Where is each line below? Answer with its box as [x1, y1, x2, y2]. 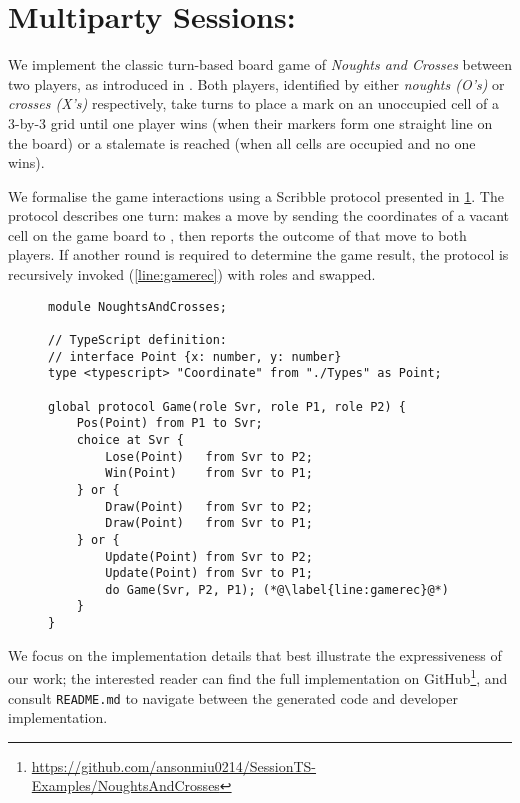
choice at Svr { [76, 432, 185, 447]
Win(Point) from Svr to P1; [105, 466, 313, 481]
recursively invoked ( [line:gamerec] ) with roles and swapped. [8, 264, 376, 285]
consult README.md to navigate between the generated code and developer [8, 687, 458, 708]
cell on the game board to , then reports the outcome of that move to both [8, 224, 467, 245]
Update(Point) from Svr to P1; [105, 566, 313, 581]
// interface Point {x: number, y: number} [48, 349, 342, 364]
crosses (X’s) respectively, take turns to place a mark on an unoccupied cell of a [8, 93, 499, 114]
